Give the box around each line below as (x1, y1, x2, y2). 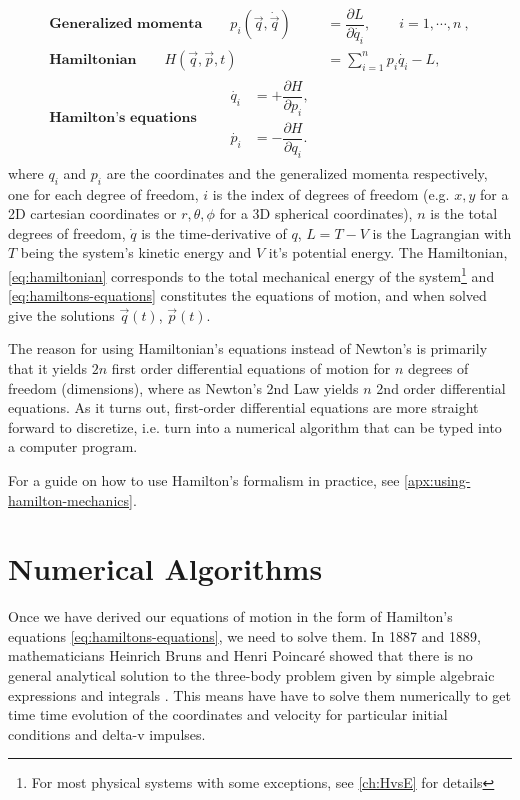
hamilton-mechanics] (8, 489, 133, 510)
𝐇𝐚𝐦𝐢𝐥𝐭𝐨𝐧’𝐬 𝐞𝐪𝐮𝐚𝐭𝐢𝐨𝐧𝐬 (49, 111, 197, 126)
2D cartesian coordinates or (8, 203, 177, 224)
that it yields (8, 357, 88, 378)
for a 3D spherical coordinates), (219, 203, 413, 224)
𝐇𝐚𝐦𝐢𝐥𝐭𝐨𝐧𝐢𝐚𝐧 (49, 52, 137, 67)
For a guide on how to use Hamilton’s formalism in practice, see (8, 469, 400, 490)
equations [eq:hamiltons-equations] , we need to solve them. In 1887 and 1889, (8, 625, 481, 646)
